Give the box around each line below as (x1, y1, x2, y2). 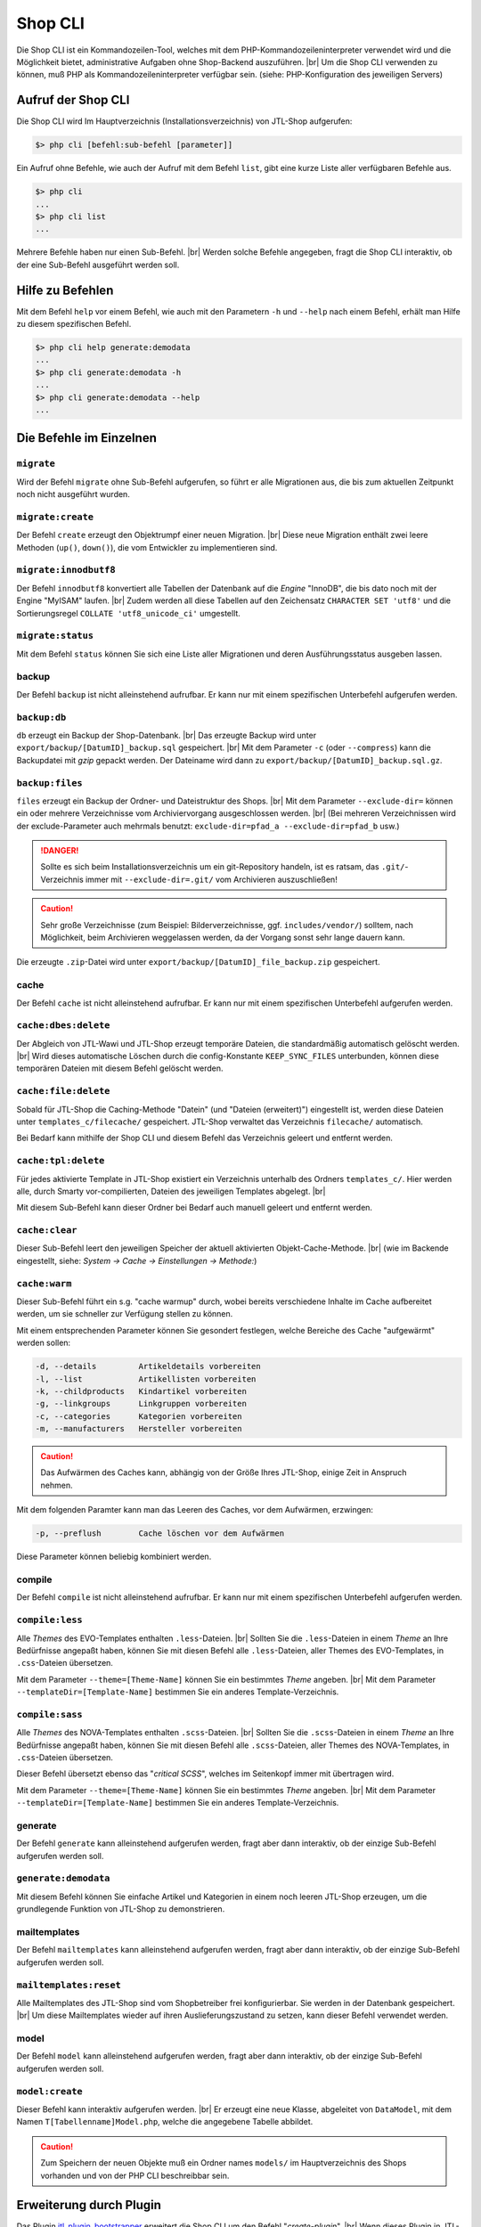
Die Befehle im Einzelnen (16, 430, 158, 445)
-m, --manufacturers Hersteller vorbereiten (35, 1423, 242, 1434)
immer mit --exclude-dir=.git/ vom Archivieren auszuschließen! (85, 874, 338, 885)
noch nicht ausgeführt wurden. (16, 489, 131, 500)
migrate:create (16, 510, 94, 523)
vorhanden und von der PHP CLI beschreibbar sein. (40, 2170, 230, 2181)
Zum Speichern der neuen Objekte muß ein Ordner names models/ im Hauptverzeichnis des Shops (40, 2158, 407, 2168)
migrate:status (16, 630, 94, 641)
